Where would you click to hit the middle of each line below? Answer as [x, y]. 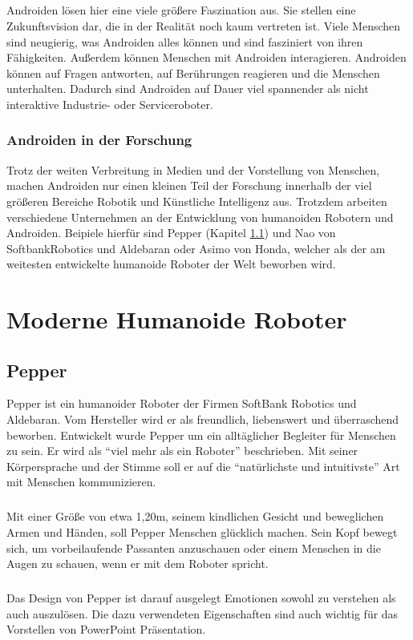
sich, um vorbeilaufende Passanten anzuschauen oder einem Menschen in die [194, 547]
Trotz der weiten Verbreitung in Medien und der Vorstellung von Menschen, [193, 169]
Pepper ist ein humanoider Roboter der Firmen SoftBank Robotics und [182, 403]
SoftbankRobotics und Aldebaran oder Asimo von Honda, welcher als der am [196, 248]
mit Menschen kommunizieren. [81, 482]
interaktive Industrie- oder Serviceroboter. [110, 104]
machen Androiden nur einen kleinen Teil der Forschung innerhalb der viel [189, 185]
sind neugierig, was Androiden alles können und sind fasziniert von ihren [185, 41]
